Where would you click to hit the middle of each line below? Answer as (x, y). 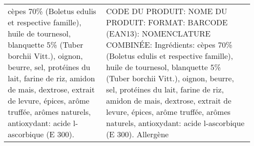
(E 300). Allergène (138, 134)
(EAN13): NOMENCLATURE (158, 33)
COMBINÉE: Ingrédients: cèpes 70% (169, 45)
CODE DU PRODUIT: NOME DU (167, 11)
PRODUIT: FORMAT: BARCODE (167, 22)
